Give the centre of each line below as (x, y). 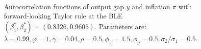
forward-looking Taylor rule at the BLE (63, 16)
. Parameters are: (121, 26)
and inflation (151, 6)
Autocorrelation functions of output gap (64, 6)
